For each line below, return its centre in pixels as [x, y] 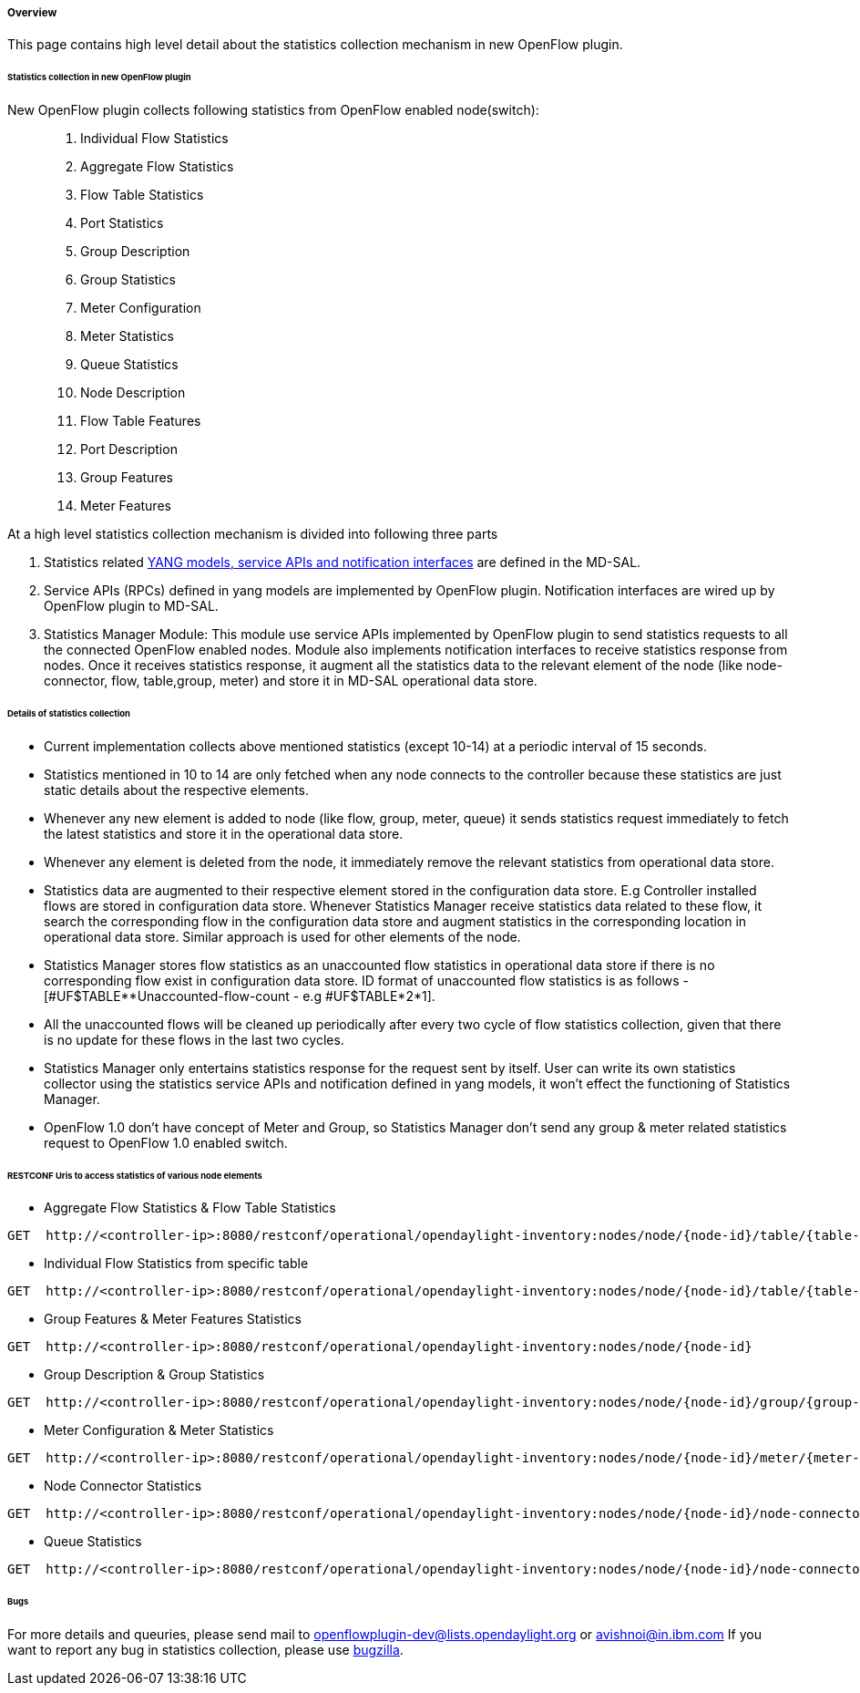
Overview [32, 13]
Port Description [129, 449]
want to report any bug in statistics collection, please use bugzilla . [205, 1650]
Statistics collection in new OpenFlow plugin [99, 77]
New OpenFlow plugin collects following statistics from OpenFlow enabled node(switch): [273, 110]
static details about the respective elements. [177, 790]
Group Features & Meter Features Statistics [173, 1319]
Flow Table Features [141, 421]
